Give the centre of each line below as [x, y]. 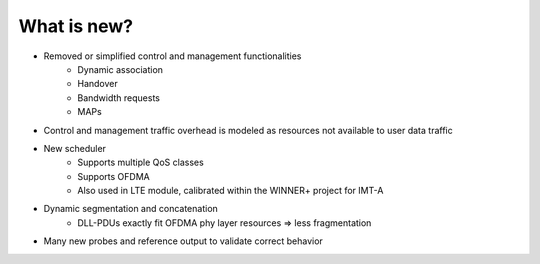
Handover [98, 84]
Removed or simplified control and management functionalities [172, 56]
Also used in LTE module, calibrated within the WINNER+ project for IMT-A [230, 191]
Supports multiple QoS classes [140, 162]
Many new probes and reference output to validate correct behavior [183, 241]
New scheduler [75, 148]
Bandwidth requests [118, 97]
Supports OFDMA [113, 176]
